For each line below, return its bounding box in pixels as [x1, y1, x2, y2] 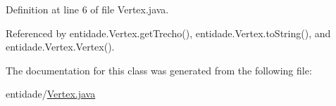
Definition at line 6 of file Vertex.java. [6, 2, 169, 16]
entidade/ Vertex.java [6, 86, 96, 101]
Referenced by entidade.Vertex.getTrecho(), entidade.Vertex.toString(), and [6, 25, 331, 40]
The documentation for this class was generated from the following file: [6, 62, 312, 77]
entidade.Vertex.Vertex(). [6, 39, 115, 54]
